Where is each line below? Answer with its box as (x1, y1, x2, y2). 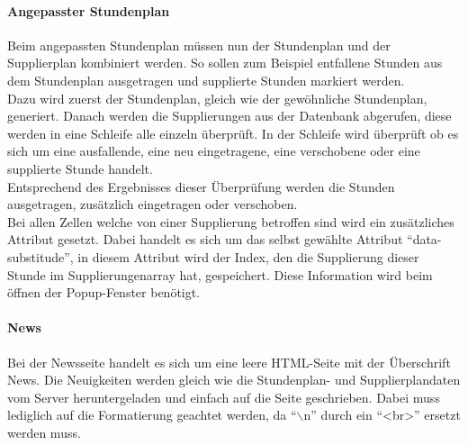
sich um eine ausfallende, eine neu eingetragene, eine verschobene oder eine (7, 141, 420, 160)
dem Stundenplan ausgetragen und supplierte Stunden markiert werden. (7, 70, 405, 89)
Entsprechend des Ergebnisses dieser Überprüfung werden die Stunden (7, 177, 395, 195)
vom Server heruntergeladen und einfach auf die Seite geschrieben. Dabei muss (7, 387, 440, 406)
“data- (407, 230, 442, 249)
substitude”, (7, 247, 74, 266)
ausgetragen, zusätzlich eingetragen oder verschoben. (7, 195, 298, 213)
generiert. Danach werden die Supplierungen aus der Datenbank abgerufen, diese (7, 106, 452, 125)
